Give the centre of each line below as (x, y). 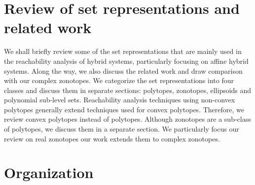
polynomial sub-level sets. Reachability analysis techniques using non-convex (120, 100)
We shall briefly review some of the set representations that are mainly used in (123, 51)
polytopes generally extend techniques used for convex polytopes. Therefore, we (124, 109)
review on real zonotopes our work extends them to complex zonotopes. (112, 138)
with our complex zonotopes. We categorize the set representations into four (119, 80)
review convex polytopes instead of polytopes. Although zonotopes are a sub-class (127, 119)
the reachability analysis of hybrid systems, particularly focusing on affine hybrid (126, 61)
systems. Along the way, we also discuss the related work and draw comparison (123, 70)
